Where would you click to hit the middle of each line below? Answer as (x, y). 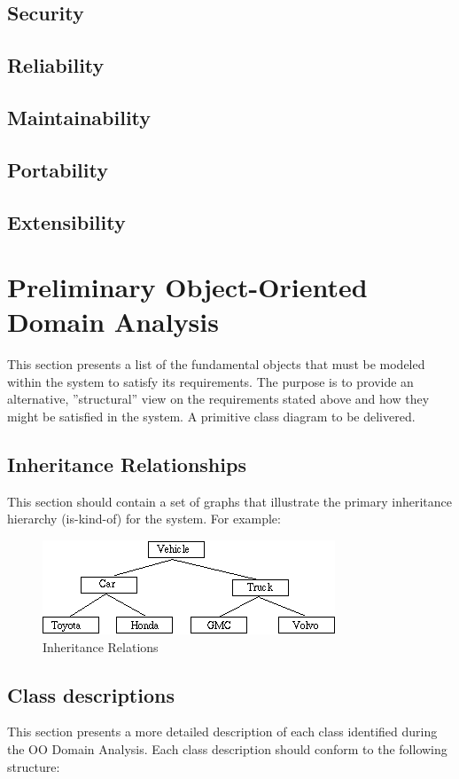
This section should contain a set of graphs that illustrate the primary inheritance (229, 501)
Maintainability (79, 117)
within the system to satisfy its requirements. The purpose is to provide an (210, 381)
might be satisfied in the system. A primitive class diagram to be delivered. (211, 416)
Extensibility (66, 221)
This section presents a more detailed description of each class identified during (222, 732)
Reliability (56, 65)
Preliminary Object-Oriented (187, 287)
